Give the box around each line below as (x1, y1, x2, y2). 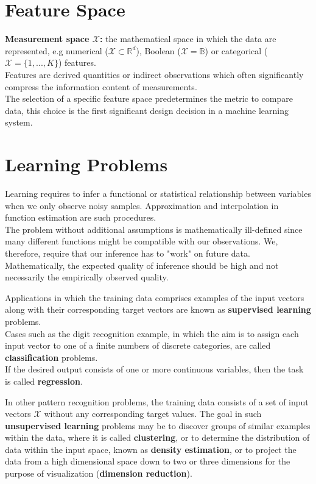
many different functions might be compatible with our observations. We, (5, 235, 278, 247)
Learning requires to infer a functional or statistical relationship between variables (5, 187, 311, 199)
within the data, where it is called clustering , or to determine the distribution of (5, 431, 310, 444)
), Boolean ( (136, 44, 181, 57)
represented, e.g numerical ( (5, 44, 108, 57)
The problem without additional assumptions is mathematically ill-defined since (5, 222, 303, 235)
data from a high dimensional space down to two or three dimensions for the (5, 455, 290, 468)
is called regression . (5, 374, 83, 387)
